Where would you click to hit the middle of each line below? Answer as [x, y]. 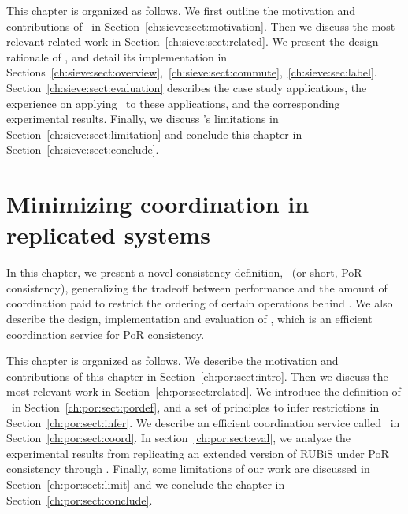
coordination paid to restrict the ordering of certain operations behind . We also [200, 303]
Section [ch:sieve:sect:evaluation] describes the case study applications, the [187, 87]
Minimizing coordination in [158, 204]
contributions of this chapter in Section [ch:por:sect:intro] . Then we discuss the [197, 376]
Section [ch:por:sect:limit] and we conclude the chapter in [146, 484]
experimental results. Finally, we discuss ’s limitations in [143, 119]
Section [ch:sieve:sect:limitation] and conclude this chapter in [154, 134]
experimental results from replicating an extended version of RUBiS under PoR [198, 453]
